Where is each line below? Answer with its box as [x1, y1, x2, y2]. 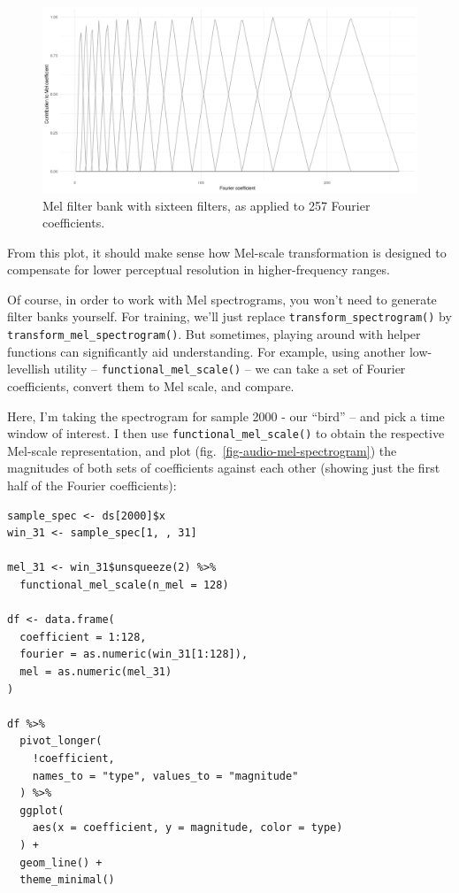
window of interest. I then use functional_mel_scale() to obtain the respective [7, 424, 445, 443]
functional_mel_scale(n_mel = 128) [19, 579, 229, 592]
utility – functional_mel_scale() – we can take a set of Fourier [53, 359, 406, 378]
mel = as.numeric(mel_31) [19, 666, 172, 679]
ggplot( [19, 804, 65, 817]
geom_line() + [19, 856, 103, 869]
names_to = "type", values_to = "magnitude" [32, 769, 299, 782]
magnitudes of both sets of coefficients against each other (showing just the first [7, 458, 440, 477]
